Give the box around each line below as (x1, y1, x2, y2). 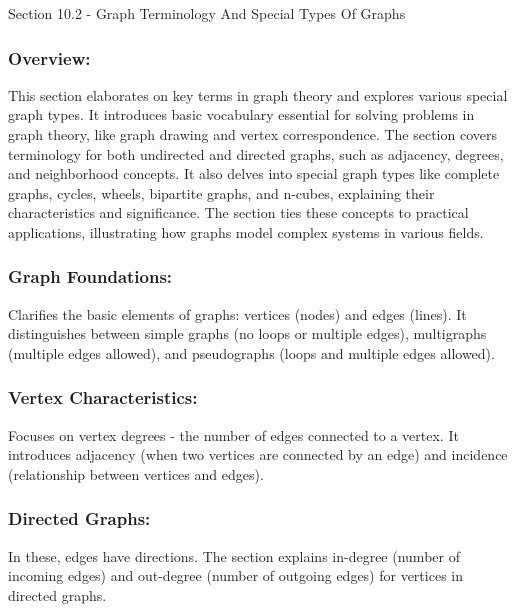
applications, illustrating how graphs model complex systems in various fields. (8, 221, 484, 242)
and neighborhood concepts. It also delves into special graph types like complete (8, 163, 500, 184)
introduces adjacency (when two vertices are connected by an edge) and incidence (8, 444, 508, 465)
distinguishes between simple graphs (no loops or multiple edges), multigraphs (8, 323, 487, 344)
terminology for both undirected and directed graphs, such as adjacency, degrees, (8, 143, 504, 164)
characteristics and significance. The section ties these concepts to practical (8, 202, 469, 223)
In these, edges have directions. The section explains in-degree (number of (8, 545, 460, 566)
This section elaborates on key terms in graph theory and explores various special (8, 84, 508, 105)
